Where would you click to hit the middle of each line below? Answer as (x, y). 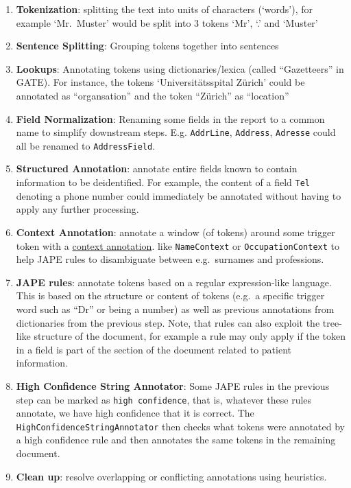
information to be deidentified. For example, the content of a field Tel (163, 182)
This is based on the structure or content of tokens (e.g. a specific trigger (170, 295)
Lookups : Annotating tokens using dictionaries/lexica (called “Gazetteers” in (180, 68)
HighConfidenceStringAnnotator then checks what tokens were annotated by (181, 426)
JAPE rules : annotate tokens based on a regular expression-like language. (174, 282)
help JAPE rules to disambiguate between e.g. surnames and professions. (170, 259)
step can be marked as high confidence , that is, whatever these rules (164, 399)
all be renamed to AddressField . (86, 145)
